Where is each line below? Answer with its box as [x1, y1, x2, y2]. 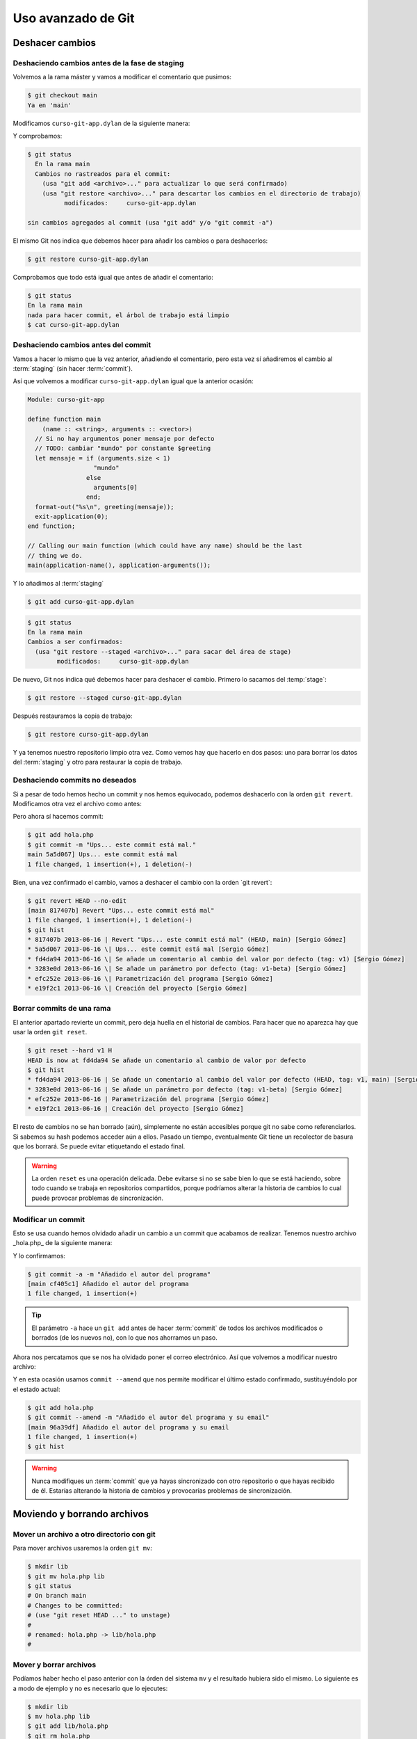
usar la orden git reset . [13, 1028, 88, 1036]
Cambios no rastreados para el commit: [35, 170, 171, 177]
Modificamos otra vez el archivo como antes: [13, 799, 142, 808]
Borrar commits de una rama [13, 1004, 111, 1013]
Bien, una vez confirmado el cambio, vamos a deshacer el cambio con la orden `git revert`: [13, 878, 272, 886]
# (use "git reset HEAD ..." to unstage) [27, 1611, 171, 1619]
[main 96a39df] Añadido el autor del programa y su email [27, 1423, 229, 1431]
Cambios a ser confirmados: [27, 638, 123, 646]
